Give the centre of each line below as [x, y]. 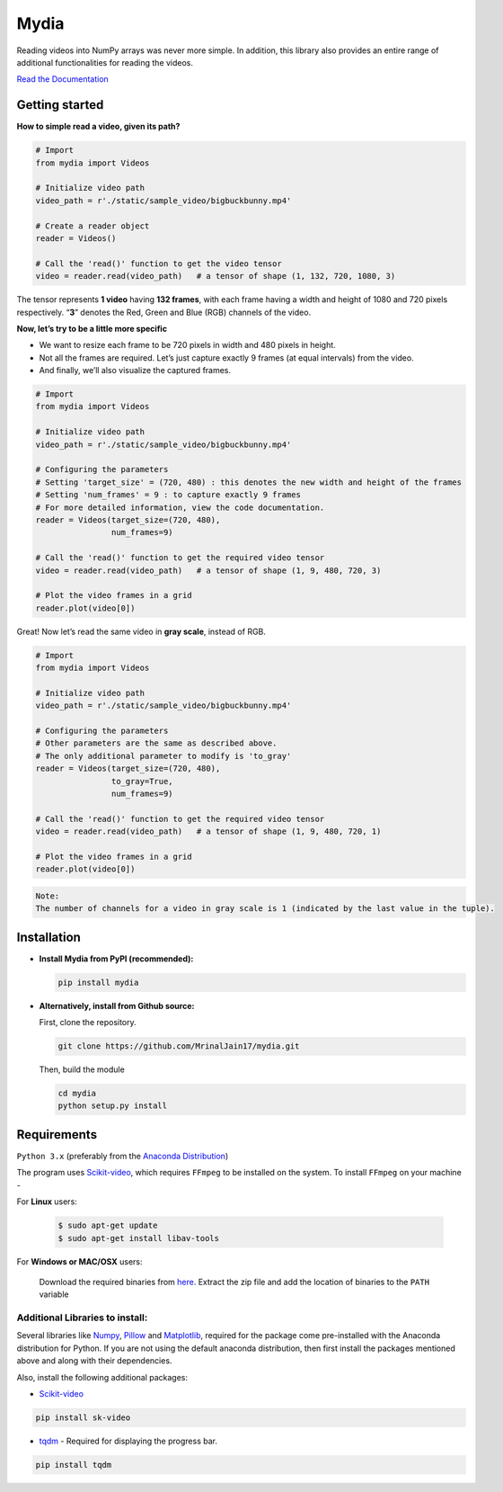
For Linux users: [47, 1202]
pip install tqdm [74, 1465]
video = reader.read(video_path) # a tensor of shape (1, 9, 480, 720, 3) [208, 570]
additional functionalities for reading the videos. [105, 62]
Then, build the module [82, 1069]
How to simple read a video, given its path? [98, 127]
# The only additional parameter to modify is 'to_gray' [163, 756]
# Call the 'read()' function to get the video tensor [159, 264]
